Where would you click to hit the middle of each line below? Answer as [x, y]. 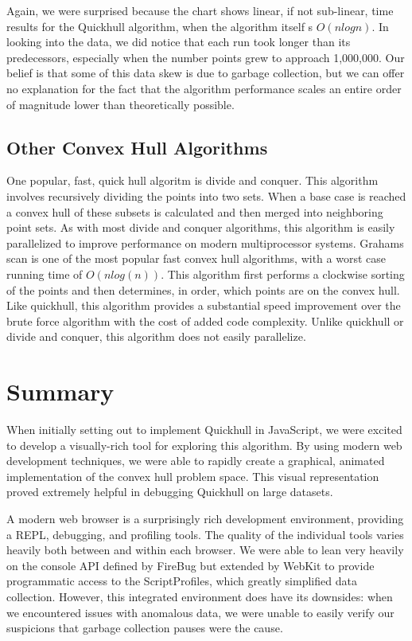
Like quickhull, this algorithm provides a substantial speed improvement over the [204, 305]
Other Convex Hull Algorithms [137, 147]
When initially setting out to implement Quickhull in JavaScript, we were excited [204, 430]
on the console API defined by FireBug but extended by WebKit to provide [190, 565]
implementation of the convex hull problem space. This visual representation [193, 476]
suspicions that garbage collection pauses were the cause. [145, 628]
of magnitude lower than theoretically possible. [120, 104]
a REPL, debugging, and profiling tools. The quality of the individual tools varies [205, 534]
